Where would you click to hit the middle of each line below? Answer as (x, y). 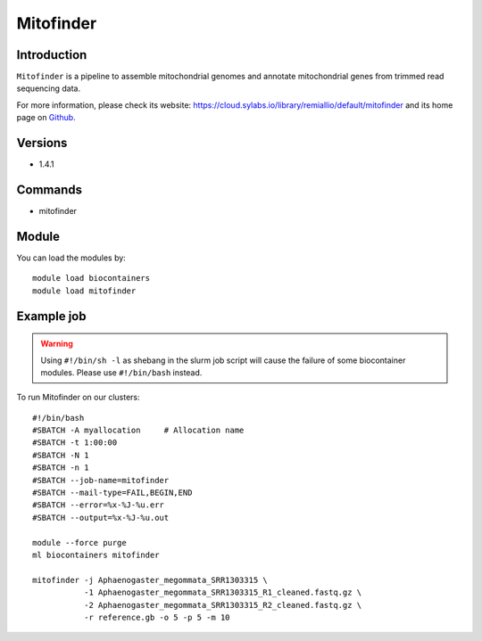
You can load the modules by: (71, 258)
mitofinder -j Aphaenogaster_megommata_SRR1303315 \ (150, 580)
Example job (51, 316)
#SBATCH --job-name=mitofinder (101, 480)
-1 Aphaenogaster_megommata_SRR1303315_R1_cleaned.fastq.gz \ (223, 592)
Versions (42, 143)
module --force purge (79, 542)
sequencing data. (48, 88)
